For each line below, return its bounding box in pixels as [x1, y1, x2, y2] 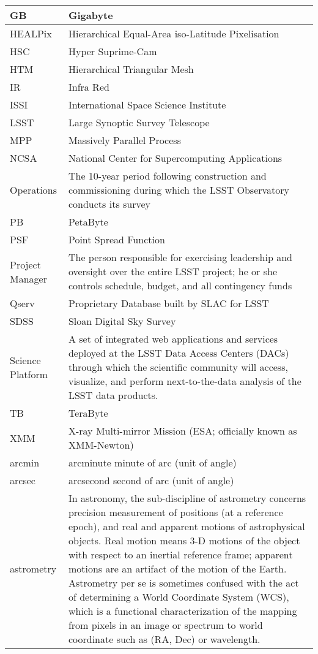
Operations [10, 183, 57, 197]
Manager [10, 271, 47, 286]
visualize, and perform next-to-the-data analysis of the [68, 374, 301, 388]
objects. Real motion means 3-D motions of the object [68, 533, 300, 547]
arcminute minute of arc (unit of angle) [68, 455, 237, 470]
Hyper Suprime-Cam [68, 44, 157, 58]
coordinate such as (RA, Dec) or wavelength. [68, 632, 261, 646]
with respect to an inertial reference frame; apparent [68, 547, 293, 561]
